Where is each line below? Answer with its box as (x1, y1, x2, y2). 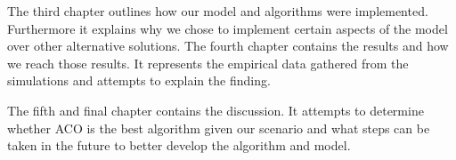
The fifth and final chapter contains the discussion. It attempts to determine (7, 100, 424, 119)
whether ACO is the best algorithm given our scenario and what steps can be (7, 118, 430, 137)
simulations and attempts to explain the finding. (7, 71, 271, 90)
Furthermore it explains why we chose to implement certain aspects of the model (7, 19, 448, 37)
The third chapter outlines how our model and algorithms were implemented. (7, 2, 428, 20)
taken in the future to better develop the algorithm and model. (7, 136, 351, 155)
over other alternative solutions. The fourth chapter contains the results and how (7, 36, 449, 55)
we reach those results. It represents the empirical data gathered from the (7, 53, 409, 72)
